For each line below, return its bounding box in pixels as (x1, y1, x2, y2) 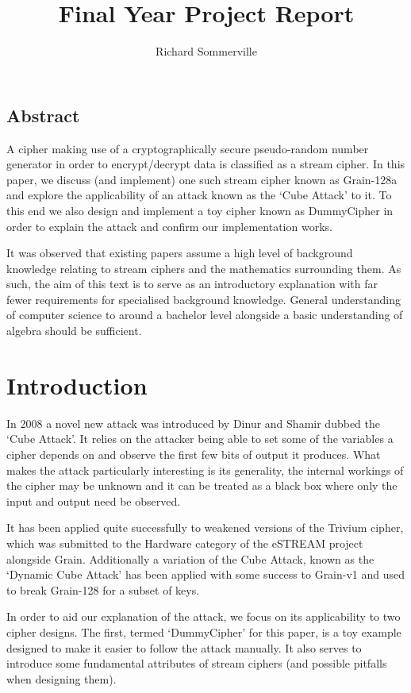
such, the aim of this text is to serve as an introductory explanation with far (6, 275, 378, 292)
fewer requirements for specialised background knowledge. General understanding (6, 291, 401, 307)
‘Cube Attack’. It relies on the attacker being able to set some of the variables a (6, 430, 394, 447)
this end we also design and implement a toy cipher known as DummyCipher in (6, 202, 394, 218)
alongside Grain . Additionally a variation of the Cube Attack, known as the (6, 550, 375, 567)
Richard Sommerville (156, 43, 257, 60)
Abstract (6, 102, 80, 127)
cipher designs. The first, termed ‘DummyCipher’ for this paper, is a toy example (6, 623, 401, 640)
